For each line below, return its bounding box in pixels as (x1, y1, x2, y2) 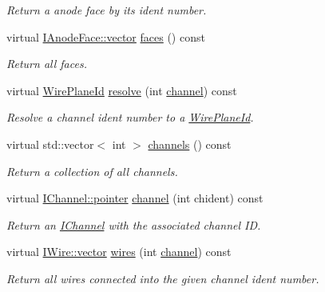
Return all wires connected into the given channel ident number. (6, 270, 319, 286)
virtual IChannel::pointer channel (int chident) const (6, 190, 264, 206)
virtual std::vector (6, 135, 94, 152)
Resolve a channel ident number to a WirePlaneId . (6, 109, 254, 126)
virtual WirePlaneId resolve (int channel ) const (6, 82, 237, 98)
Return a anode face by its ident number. (6, 2, 207, 18)
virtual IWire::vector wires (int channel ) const (6, 243, 232, 260)
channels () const (148, 135, 232, 152)
